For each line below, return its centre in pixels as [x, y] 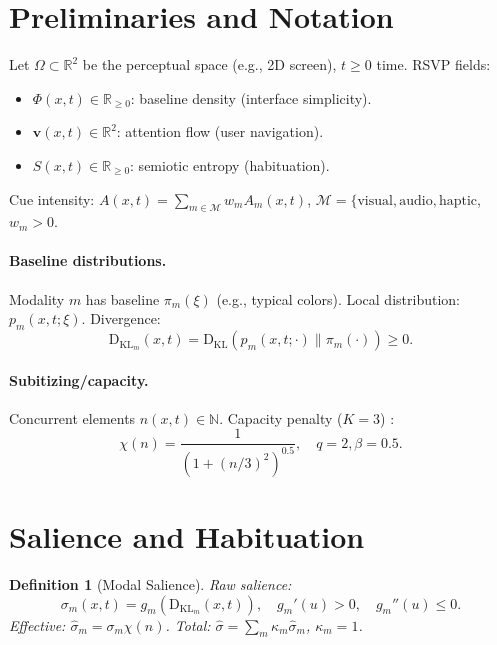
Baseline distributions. [88, 260]
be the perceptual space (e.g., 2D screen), [209, 64]
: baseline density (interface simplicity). [251, 97]
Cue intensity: [52, 198]
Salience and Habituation [187, 536]
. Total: [188, 624]
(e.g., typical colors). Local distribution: [338, 298]
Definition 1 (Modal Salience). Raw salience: [150, 584]
